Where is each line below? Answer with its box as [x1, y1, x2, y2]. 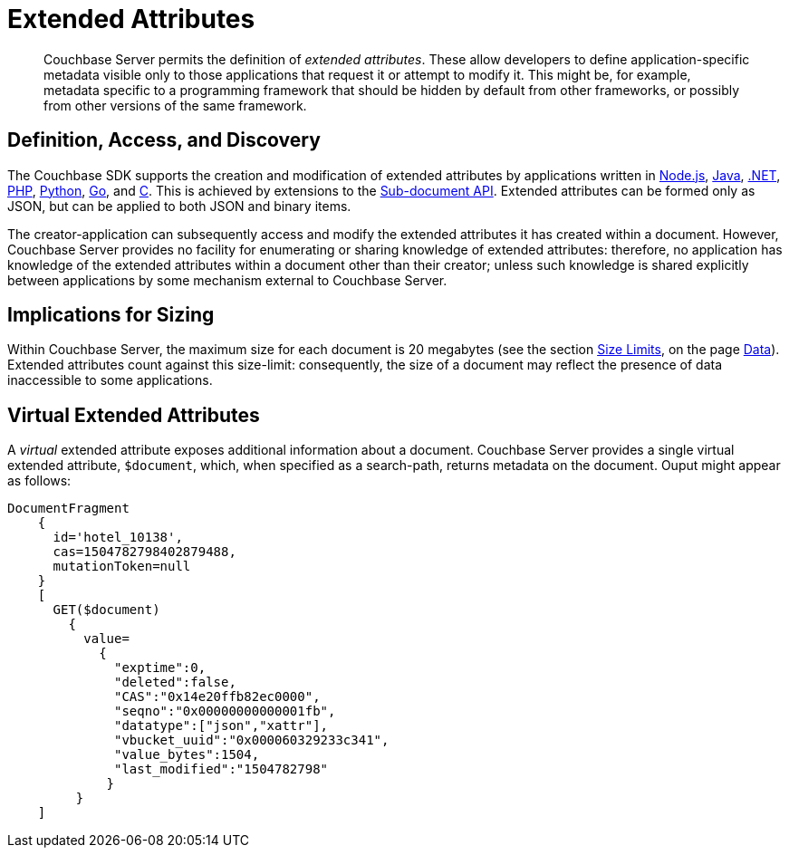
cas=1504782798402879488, [53, 544, 236, 560]
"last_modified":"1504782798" [114, 762, 329, 777]
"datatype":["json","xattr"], [114, 718, 329, 734]
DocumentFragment [7, 501, 130, 516]
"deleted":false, [114, 675, 236, 690]
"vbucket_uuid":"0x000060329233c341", [114, 733, 390, 748]
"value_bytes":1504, [114, 747, 260, 763]
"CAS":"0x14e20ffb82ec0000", [114, 689, 321, 705]
